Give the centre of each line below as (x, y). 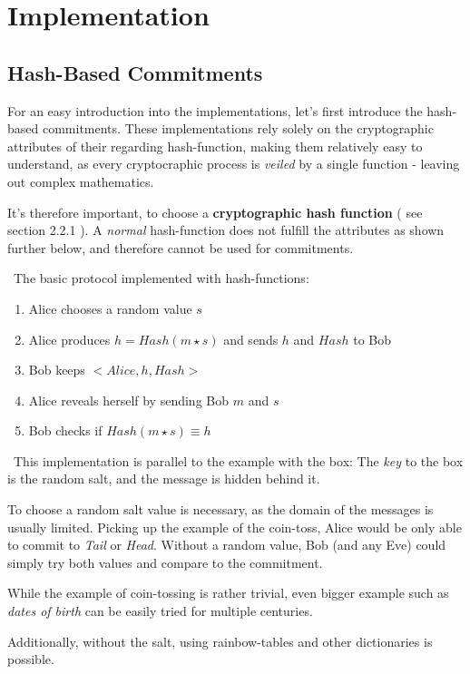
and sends (251, 339)
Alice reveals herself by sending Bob (129, 400)
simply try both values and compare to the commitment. (165, 562)
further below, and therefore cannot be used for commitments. (181, 247)
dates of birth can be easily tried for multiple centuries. (160, 611)
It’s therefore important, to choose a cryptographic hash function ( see (215, 212)
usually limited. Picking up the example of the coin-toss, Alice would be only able (235, 527)
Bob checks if (65, 430)
